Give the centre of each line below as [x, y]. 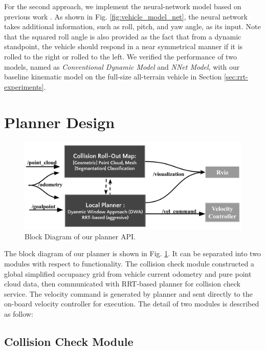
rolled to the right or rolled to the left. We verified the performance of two [120, 56]
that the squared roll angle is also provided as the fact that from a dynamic [123, 36]
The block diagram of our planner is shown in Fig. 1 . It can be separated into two [132, 253]
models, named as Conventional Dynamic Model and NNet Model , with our [122, 66]
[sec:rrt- [236, 77]
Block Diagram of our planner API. [80, 236]
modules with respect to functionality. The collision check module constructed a [129, 263]
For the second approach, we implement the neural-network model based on [123, 6]
